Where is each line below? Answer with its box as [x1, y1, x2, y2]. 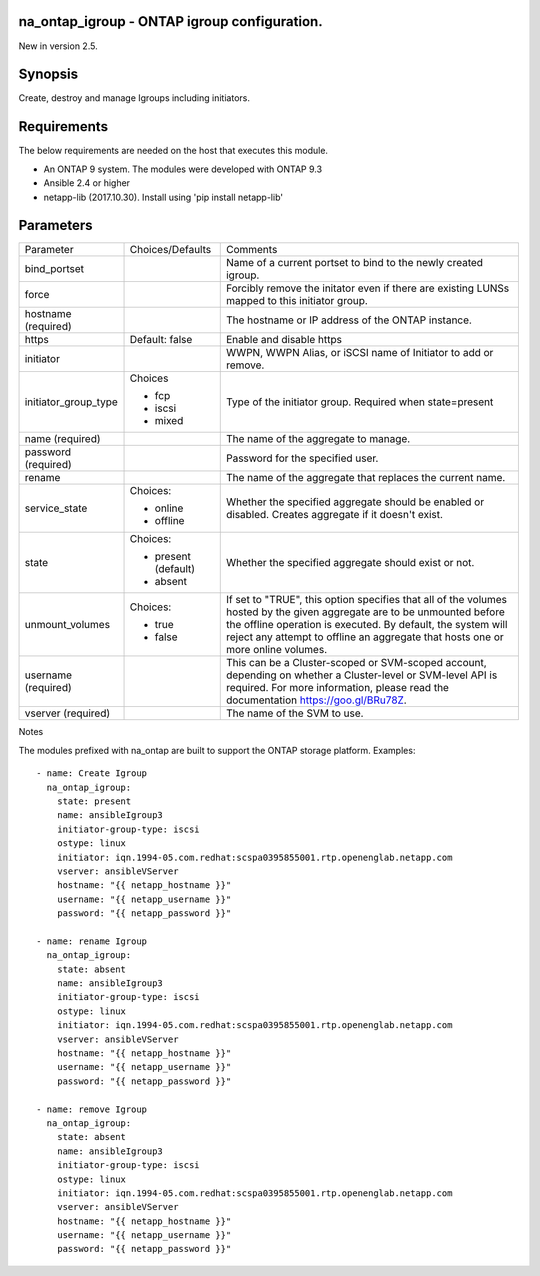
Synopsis [18, 66, 79, 83]
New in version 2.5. [18, 40, 99, 52]
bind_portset [24, 262, 85, 276]
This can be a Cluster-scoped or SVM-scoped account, [225, 656, 487, 670]
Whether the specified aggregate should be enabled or [225, 495, 485, 509]
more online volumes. [225, 643, 328, 657]
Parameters [18, 217, 93, 234]
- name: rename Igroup [36, 935, 148, 947]
